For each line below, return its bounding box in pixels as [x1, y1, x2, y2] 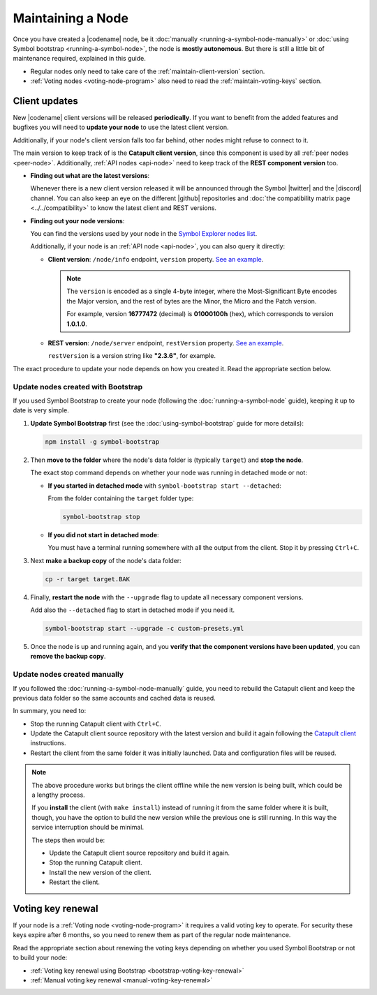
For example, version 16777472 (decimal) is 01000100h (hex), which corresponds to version [66, 310, 334, 318]
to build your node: [13, 953, 68, 962]
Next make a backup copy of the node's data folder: [30, 556, 182, 564]
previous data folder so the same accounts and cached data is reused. [13, 694, 216, 702]
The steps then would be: [31, 836, 105, 844]
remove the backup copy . [30, 652, 106, 661]
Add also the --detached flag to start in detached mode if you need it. [30, 606, 235, 614]
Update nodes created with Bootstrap [13, 382, 143, 391]
